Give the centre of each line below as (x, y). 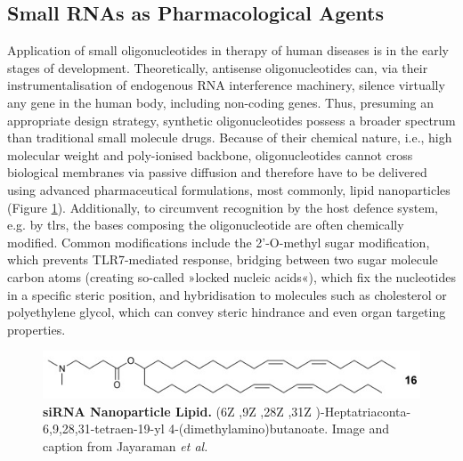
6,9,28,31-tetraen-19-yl (104, 429)
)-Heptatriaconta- (363, 411)
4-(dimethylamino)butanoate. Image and (279, 429)
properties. (37, 329)
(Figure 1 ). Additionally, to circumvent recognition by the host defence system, (223, 207)
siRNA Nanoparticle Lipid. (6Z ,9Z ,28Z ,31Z (177, 411)
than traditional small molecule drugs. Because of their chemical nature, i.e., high (230, 137)
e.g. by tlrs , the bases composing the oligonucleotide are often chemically (206, 225)
